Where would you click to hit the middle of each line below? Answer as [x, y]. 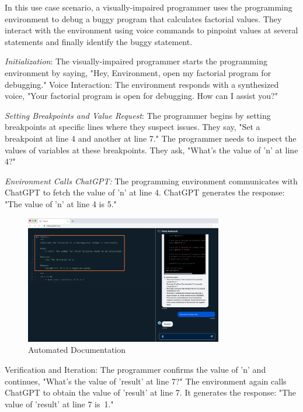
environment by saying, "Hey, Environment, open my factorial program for [138, 72]
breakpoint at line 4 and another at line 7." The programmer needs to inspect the [151, 138]
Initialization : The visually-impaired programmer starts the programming [136, 61]
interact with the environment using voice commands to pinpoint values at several [151, 30]
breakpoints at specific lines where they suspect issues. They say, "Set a [133, 127]
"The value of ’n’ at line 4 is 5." [61, 203]
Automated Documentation [77, 350]
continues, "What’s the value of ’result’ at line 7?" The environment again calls [146, 381]
